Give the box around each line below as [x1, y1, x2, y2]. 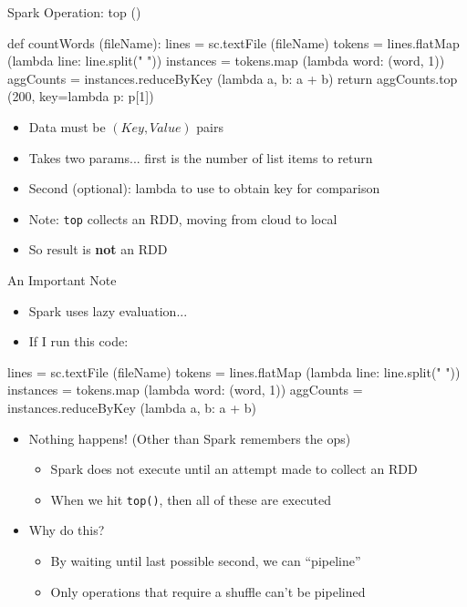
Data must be [28, 117, 106, 136]
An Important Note [7, 271, 117, 289]
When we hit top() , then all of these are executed [50, 489, 331, 509]
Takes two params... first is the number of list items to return [28, 148, 373, 167]
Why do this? [28, 520, 105, 540]
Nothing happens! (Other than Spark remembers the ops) [28, 428, 351, 448]
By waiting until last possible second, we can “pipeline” [50, 551, 361, 570]
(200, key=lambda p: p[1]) [7, 87, 154, 106]
